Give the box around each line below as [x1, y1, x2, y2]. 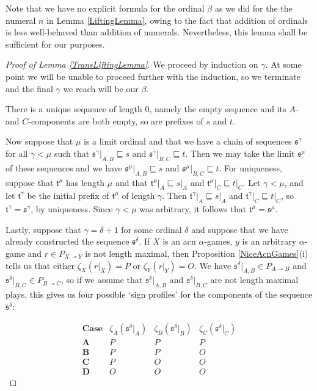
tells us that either [5, 259, 75, 271]
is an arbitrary [242, 235, 297, 248]
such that [54, 146, 90, 159]
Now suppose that [5, 135, 73, 148]
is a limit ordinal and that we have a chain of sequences [83, 135, 292, 148]
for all [5, 146, 28, 159]
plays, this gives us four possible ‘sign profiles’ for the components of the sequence [5, 288, 313, 301]
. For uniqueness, [219, 161, 282, 174]
